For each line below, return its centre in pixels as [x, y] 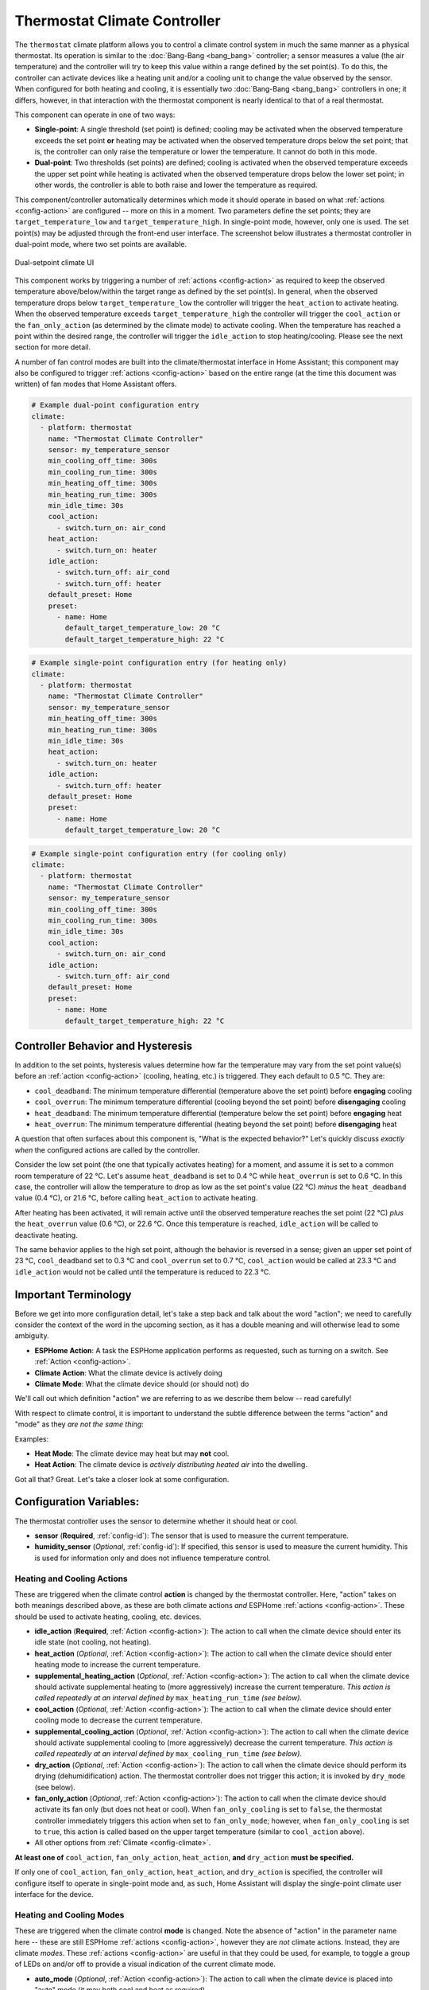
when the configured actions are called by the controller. [107, 1149]
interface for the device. [54, 1894]
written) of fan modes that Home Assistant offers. [96, 384]
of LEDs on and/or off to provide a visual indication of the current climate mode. [145, 1964]
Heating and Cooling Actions [71, 1578]
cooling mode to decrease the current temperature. [118, 1720]
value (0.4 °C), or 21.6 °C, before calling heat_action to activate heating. [136, 1198]
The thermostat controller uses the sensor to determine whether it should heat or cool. [156, 1521]
